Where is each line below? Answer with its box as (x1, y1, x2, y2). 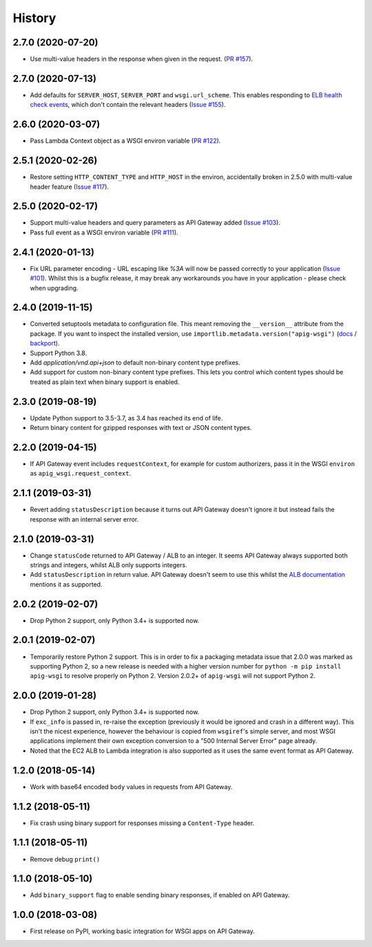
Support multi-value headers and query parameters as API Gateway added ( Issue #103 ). (30, 218, 280, 227)
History (12, 10, 56, 26)
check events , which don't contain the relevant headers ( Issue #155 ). (30, 101, 226, 109)
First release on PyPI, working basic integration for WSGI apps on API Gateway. (30, 927, 255, 935)
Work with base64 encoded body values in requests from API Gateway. (30, 782, 233, 791)
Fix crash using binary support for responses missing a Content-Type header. (30, 819, 255, 827)
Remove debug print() (30, 855, 101, 863)
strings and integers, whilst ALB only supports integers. (30, 560, 187, 569)
